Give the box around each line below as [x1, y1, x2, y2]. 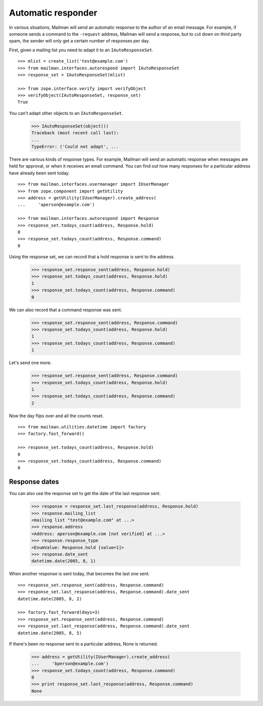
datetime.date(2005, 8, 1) [31, 558, 96, 564]
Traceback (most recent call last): [31, 130, 119, 136]
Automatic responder [9, 7, 97, 18]
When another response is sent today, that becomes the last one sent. [9, 571, 150, 577]
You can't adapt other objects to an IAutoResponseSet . [9, 110, 124, 116]
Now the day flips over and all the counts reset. [9, 413, 104, 419]
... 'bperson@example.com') [31, 661, 109, 666]
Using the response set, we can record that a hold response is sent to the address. [9, 254, 175, 260]
